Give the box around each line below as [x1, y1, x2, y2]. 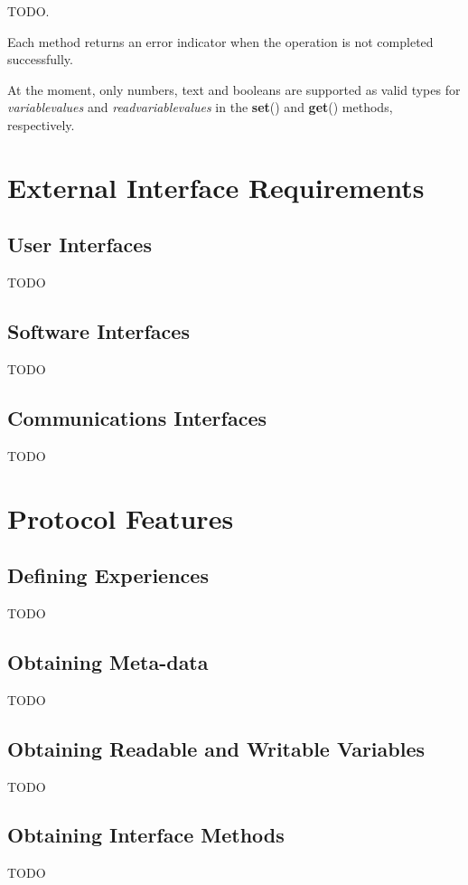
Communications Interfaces [7, 403, 267, 431]
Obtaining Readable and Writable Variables [7, 734, 426, 762]
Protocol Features [7, 499, 234, 536]
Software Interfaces [7, 317, 190, 345]
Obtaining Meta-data [7, 647, 209, 675]
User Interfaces [7, 231, 152, 259]
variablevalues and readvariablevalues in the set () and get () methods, [7, 98, 393, 117]
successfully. [7, 50, 73, 69]
